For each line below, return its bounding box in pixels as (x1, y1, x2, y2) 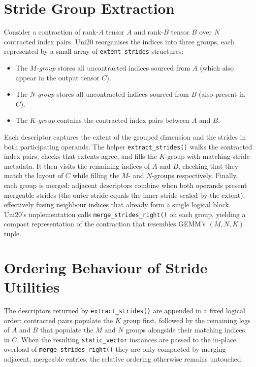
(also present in (198, 89, 245, 99)
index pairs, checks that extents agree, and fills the (4, 151, 157, 161)
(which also (199, 62, 234, 73)
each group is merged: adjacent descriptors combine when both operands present (4, 180, 247, 190)
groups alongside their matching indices (126, 325, 245, 335)
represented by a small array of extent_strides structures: (4, 46, 184, 56)
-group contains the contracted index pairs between (35, 115, 190, 125)
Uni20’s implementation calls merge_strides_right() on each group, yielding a (4, 209, 246, 219)
